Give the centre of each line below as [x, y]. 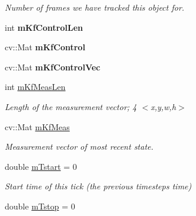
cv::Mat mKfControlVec [53, 67]
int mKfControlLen [44, 27]
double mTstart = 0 [41, 166]
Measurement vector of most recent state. [79, 146]
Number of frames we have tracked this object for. [95, 7]
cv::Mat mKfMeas [37, 126]
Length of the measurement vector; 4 [71, 106]
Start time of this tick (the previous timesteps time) [98, 186]
